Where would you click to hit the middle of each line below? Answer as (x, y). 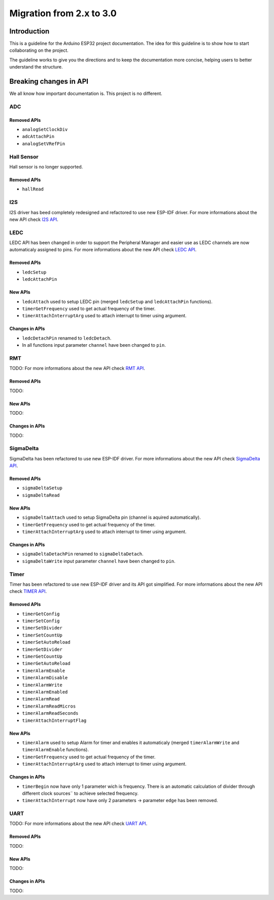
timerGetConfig (41, 614)
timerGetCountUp (42, 657)
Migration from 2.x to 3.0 (63, 13)
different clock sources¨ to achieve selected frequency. (80, 793)
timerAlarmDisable (45, 678)
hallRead (33, 189)
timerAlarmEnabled (45, 692)
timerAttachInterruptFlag (54, 720)
